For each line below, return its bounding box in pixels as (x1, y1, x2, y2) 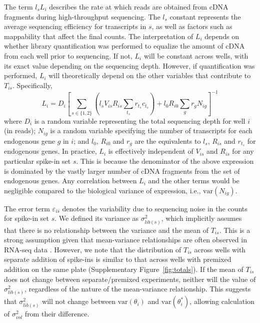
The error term (4, 203, 50, 213)
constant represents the (169, 11, 241, 22)
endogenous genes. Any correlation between (4, 175, 137, 186)
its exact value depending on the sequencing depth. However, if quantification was (4, 60, 255, 71)
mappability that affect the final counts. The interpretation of (4, 31, 193, 41)
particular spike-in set (4, 156, 71, 166)
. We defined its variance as (54, 213, 139, 223)
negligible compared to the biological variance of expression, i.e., (4, 185, 201, 195)
